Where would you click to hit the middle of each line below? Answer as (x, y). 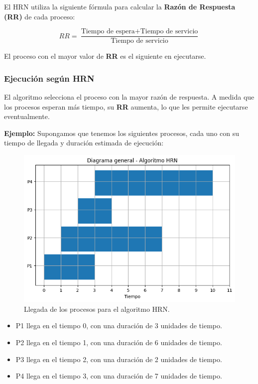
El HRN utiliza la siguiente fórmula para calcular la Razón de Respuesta (120, 6)
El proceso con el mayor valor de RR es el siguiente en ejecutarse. (105, 56)
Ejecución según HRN (49, 78)
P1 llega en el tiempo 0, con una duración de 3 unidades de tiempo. (119, 325)
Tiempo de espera (108, 32)
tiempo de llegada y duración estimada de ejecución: (84, 143)
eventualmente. (27, 116)
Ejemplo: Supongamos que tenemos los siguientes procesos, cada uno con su (122, 133)
